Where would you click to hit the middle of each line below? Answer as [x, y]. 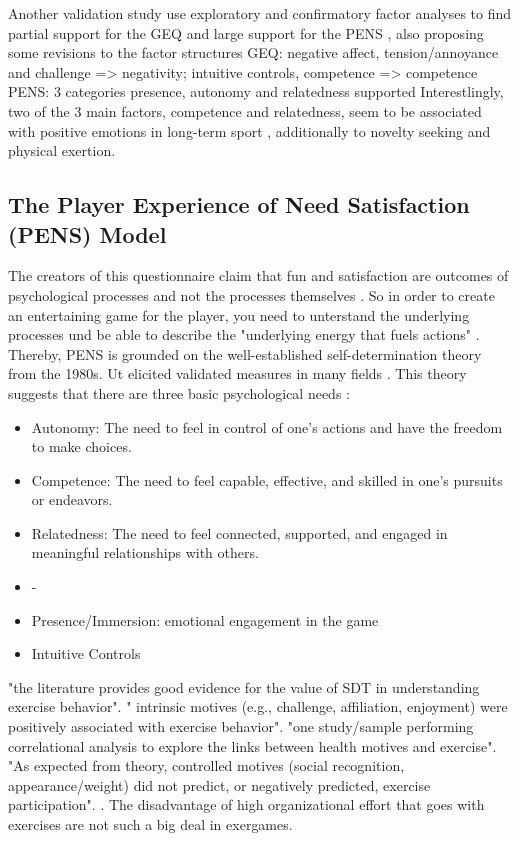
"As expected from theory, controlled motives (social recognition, [206, 765]
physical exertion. [62, 150]
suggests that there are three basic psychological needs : [179, 392]
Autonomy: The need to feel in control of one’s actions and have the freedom [267, 426]
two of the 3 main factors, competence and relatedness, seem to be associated [245, 110]
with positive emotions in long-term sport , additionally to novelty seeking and [249, 130]
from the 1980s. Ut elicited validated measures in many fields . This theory [237, 373]
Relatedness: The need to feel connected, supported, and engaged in [239, 532]
